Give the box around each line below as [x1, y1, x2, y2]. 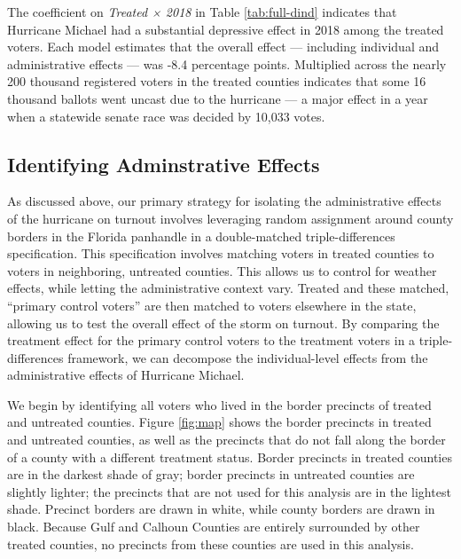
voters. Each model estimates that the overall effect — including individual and [7, 37, 440, 56]
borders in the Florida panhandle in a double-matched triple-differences [7, 226, 395, 245]
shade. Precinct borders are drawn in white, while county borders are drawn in [7, 500, 435, 518]
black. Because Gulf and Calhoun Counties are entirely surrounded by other [7, 517, 420, 536]
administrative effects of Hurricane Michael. [7, 366, 245, 384]
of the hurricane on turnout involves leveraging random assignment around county [7, 209, 454, 227]
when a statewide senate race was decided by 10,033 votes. [7, 106, 325, 125]
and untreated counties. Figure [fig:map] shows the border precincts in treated [7, 413, 432, 431]
